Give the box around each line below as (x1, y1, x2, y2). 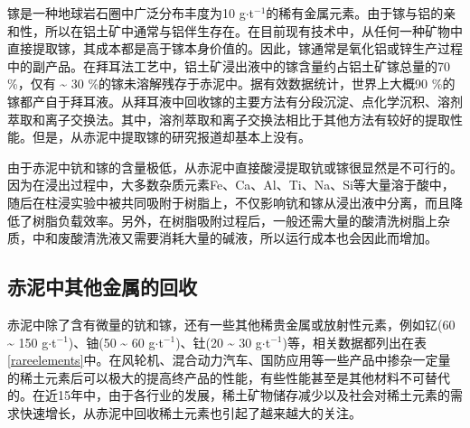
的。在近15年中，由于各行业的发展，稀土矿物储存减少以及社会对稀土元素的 (7, 386, 450, 405)
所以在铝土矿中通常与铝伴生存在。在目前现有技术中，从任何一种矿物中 (44, 21, 463, 40)
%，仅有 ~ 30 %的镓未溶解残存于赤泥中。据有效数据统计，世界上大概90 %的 (7, 74, 456, 93)
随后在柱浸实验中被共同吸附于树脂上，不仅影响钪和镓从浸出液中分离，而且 (7, 192, 450, 211)
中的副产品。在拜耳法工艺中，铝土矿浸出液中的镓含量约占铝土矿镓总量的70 (7, 56, 450, 75)
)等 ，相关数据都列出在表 (282, 332, 427, 351)
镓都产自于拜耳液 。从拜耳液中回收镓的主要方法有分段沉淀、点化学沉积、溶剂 (7, 91, 463, 110)
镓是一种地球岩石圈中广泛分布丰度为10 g (7, 4, 246, 22)
